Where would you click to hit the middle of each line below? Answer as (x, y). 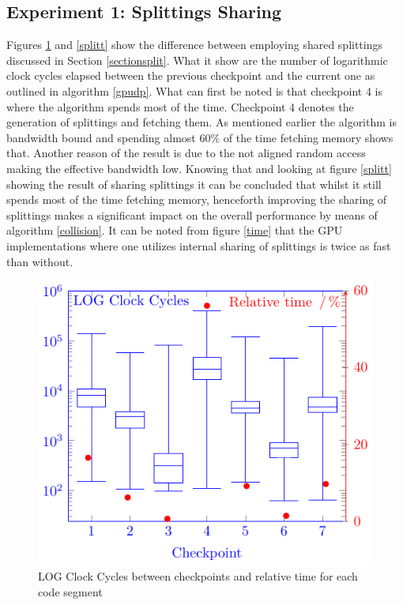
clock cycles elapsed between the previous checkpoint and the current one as (191, 75)
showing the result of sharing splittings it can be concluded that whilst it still (194, 184)
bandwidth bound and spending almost (101, 137)
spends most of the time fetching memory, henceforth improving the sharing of (197, 199)
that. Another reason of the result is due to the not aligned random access (186, 153)
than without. (40, 261)
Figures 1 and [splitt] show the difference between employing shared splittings (195, 45)
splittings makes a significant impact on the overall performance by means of (192, 214)
